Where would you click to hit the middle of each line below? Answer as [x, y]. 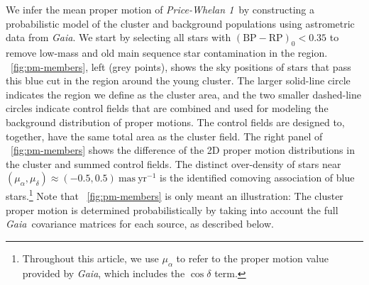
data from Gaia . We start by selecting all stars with [119, 37]
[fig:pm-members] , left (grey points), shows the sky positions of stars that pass [181, 66]
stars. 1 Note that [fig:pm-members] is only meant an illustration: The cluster [175, 195]
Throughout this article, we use [90, 258]
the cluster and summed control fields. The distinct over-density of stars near [174, 163]
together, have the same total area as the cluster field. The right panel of [164, 136]
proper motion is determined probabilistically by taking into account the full [172, 209]
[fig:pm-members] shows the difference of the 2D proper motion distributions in [183, 150]
